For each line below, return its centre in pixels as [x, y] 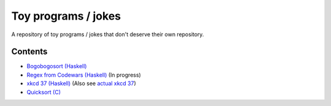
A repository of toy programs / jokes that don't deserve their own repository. [108, 34]
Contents [29, 52]
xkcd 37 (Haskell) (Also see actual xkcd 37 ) [81, 83]
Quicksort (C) [44, 92]
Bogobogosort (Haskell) [57, 66]
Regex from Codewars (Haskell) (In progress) [84, 75]
